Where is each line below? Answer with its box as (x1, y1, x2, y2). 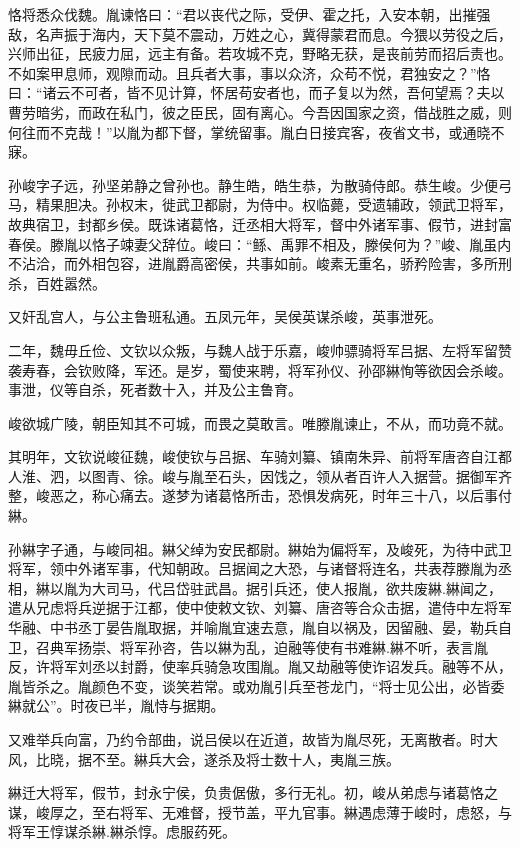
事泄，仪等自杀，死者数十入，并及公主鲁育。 (8, 379, 302, 400)
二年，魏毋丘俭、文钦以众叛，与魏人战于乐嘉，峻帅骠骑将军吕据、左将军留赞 (8, 339, 512, 360)
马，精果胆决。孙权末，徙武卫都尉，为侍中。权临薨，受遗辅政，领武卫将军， (8, 194, 512, 215)
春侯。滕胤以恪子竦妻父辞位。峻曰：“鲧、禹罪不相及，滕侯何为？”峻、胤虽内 (8, 233, 512, 254)
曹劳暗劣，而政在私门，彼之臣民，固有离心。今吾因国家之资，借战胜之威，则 (8, 101, 512, 122)
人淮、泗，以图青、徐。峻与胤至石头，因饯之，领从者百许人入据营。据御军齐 (8, 465, 512, 486)
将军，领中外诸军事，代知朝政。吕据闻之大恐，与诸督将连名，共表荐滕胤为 (8, 558, 498, 579)
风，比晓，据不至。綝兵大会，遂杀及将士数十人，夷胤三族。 (8, 748, 400, 769)
